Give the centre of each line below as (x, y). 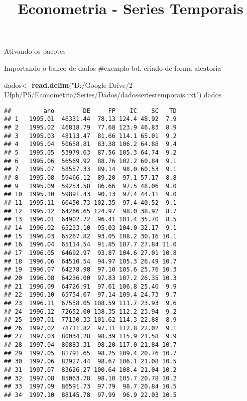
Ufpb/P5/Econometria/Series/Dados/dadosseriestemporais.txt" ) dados (113, 95)
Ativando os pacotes (35, 51)
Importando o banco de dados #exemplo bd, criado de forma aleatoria (113, 68)
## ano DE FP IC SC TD (90, 111)
